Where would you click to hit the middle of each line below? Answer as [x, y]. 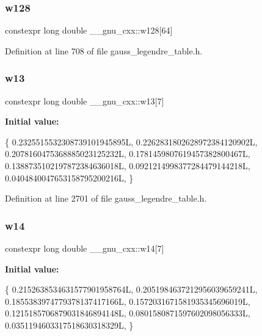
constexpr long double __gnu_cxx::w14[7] [85, 248]
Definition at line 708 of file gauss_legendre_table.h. [104, 50]
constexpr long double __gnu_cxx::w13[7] [85, 100]
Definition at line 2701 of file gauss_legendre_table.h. [106, 198]
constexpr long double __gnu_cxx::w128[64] [89, 30]
